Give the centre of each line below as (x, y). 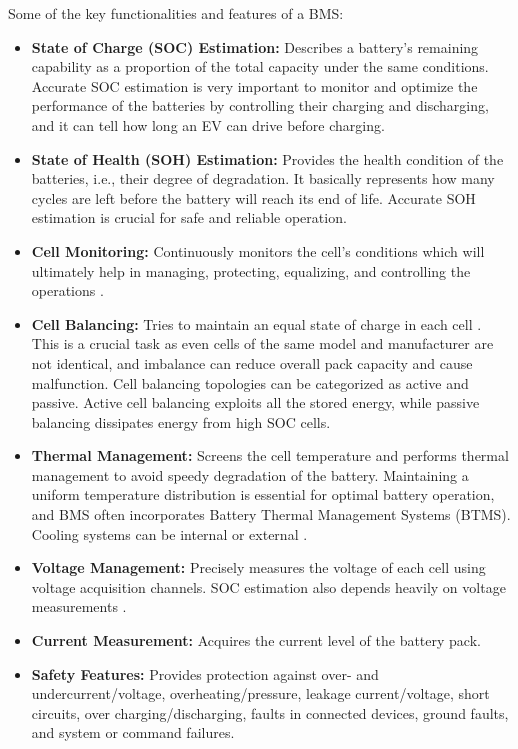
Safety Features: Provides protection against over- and (205, 673)
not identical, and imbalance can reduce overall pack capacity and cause (252, 362)
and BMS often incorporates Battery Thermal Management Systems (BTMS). (271, 514)
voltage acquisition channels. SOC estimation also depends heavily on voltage (268, 586)
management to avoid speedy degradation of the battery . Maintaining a (250, 474)
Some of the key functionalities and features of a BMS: (176, 13)
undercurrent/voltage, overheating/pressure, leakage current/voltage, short (260, 693)
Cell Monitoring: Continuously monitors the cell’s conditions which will (258, 250)
